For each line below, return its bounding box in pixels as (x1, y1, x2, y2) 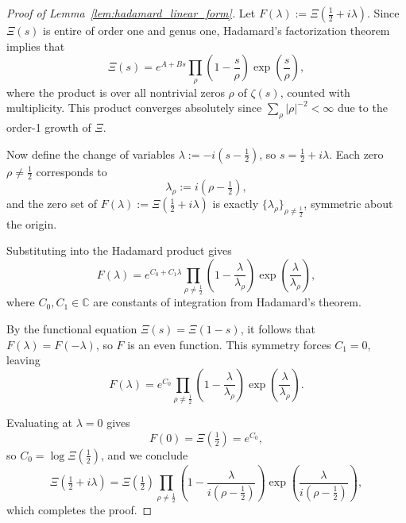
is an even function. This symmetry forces (127, 336, 331, 352)
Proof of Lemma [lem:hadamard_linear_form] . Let (6, 5, 256, 21)
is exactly (212, 195, 259, 212)
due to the (337, 99, 388, 116)
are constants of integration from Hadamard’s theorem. (93, 294, 362, 310)
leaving (6, 352, 41, 368)
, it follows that (240, 320, 315, 336)
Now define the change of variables (6, 145, 176, 162)
